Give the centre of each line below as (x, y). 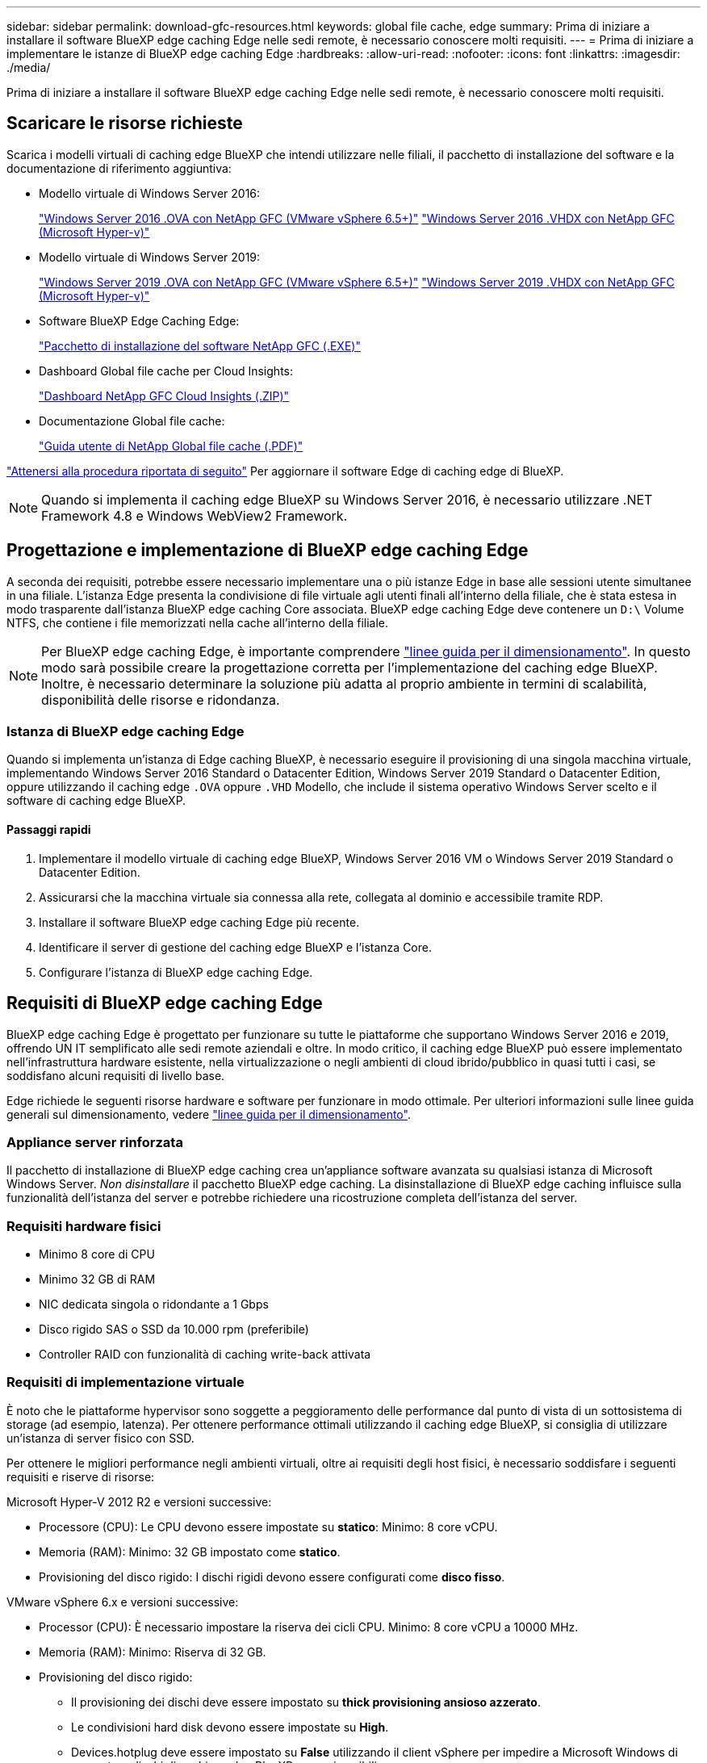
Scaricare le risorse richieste (125, 124)
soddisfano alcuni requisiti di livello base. (116, 1075)
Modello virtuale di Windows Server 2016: (150, 193)
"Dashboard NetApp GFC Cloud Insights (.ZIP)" (164, 396)
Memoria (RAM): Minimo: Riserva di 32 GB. (153, 1652)
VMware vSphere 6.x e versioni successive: (123, 1602)
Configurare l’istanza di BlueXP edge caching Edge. (176, 972)
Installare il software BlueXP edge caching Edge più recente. (199, 922)
